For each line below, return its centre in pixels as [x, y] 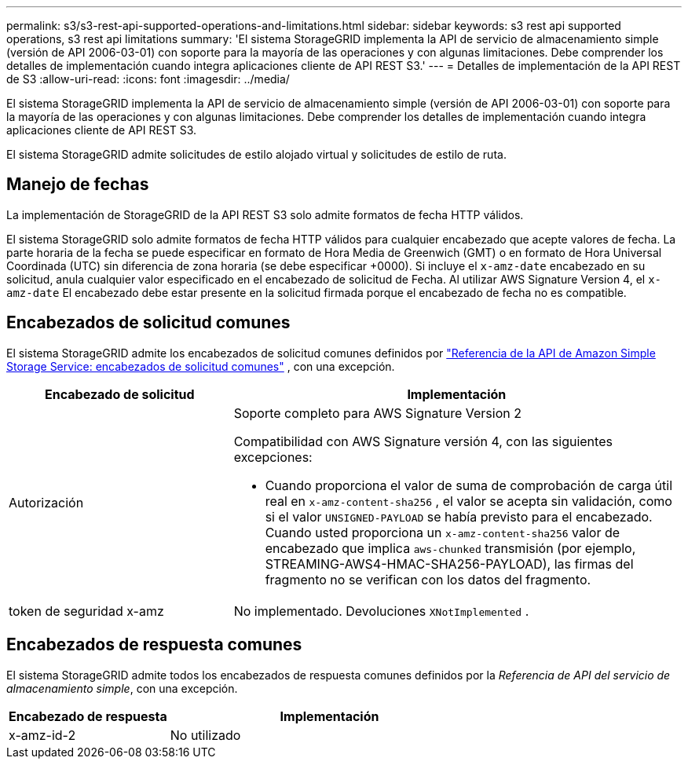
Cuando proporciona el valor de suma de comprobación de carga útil [469, 485]
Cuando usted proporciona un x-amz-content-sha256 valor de [443, 532]
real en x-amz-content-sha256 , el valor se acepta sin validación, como [468, 501]
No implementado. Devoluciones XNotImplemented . [381, 611]
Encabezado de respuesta [88, 716]
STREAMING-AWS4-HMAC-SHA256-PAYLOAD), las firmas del [449, 564]
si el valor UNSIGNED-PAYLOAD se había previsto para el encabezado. [459, 516]
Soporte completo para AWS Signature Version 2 [377, 413]
